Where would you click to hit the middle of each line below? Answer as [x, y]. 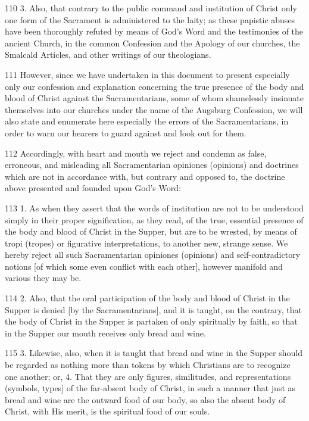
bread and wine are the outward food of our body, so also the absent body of [145, 399]
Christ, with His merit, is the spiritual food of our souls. [107, 411]
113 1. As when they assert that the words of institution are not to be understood [154, 208]
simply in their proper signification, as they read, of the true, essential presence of [154, 219]
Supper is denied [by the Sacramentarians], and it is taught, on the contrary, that [154, 309]
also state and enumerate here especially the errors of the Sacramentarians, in [147, 121]
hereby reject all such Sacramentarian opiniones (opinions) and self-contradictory [153, 255]
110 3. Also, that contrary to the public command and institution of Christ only [151, 8]
